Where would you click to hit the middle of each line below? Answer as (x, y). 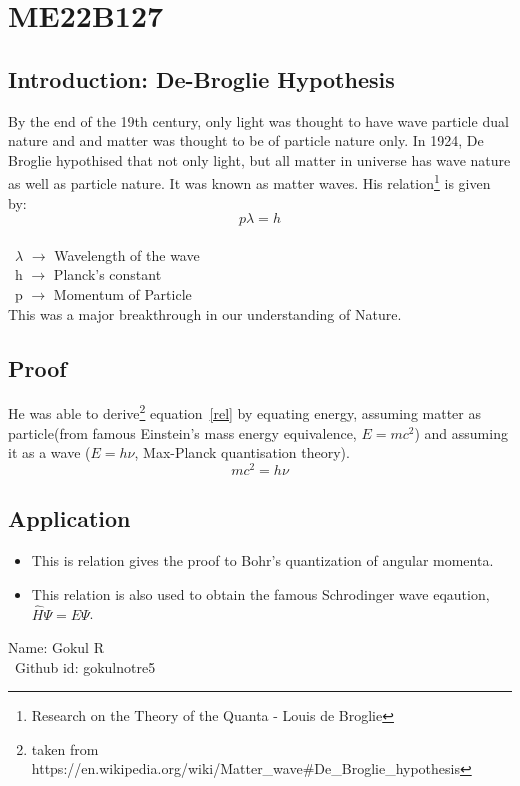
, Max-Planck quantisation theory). (242, 452)
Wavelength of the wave (127, 254)
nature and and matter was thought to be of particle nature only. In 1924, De (246, 140)
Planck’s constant (107, 274)
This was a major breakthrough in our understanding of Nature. (205, 313)
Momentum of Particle (122, 293)
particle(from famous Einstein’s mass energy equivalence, (182, 432)
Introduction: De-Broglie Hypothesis (201, 78)
